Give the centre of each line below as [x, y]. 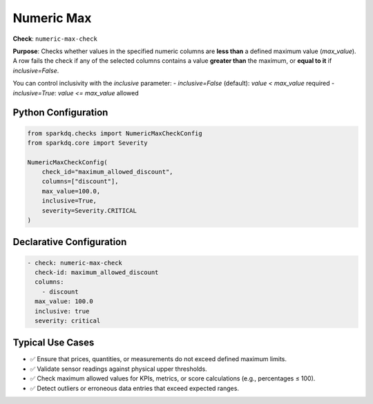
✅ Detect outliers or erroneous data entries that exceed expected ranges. [135, 388]
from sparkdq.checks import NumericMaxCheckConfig [115, 133]
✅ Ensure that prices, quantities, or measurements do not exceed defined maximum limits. [158, 359]
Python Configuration [60, 113]
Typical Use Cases [54, 343]
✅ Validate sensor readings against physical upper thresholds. [118, 369]
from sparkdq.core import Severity [87, 143]
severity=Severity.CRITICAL [89, 210]
